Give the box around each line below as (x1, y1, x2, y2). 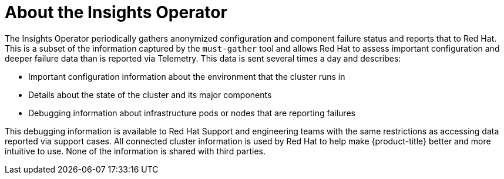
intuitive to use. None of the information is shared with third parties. (5, 146, 266, 156)
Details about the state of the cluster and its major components (28, 89, 272, 100)
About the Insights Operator (5, 2, 227, 22)
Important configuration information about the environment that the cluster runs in (28, 71, 345, 82)
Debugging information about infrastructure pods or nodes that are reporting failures (28, 107, 355, 118)
